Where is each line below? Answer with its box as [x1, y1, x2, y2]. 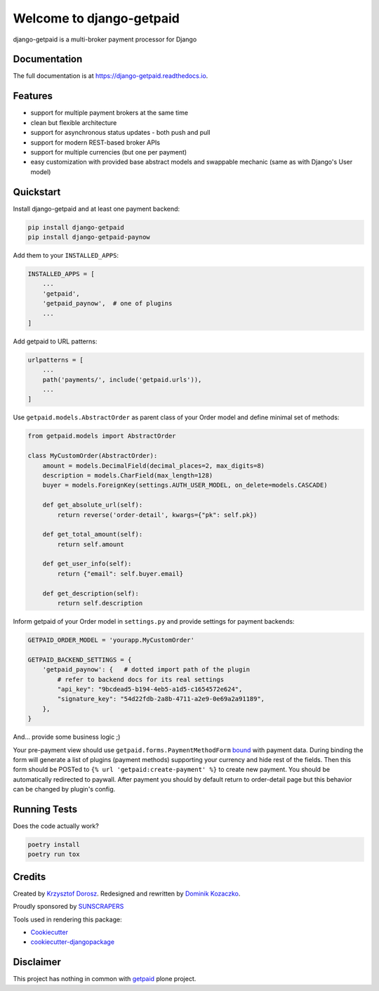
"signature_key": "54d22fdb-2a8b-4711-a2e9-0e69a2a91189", [57, 695, 265, 703]
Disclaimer [13, 956, 61, 969]
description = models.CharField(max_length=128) [42, 471, 213, 479]
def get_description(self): [42, 589, 140, 597]
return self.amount [57, 540, 124, 548]
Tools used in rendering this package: [13, 915, 122, 924]
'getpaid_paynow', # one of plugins [42, 299, 173, 308]
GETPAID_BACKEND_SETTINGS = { [27, 655, 132, 664]
